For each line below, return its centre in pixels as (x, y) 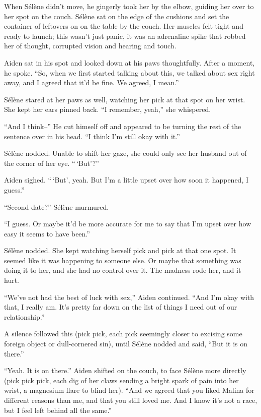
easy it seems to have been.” (47, 233)
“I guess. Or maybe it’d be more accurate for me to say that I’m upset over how (128, 224)
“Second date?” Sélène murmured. (57, 206)
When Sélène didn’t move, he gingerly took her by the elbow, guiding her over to (129, 6)
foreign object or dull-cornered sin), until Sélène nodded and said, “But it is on (126, 344)
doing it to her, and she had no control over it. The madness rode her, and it (123, 270)
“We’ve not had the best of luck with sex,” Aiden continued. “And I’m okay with (129, 297)
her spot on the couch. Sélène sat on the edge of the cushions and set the (117, 16)
